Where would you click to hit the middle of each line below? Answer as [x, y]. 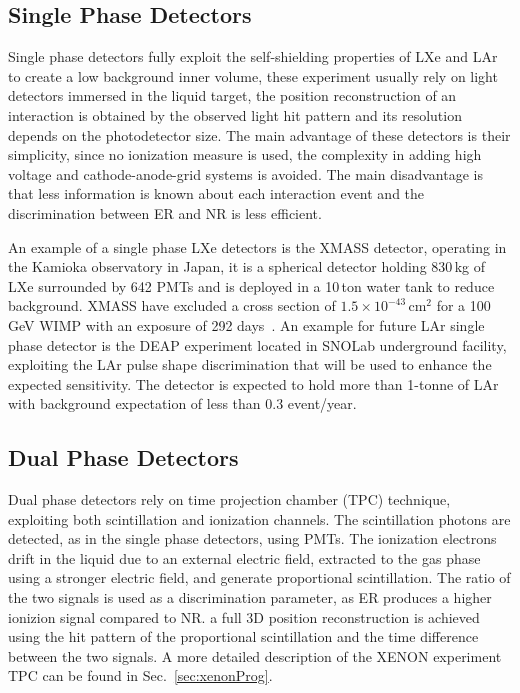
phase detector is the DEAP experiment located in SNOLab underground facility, [257, 344]
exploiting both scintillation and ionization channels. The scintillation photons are [259, 518]
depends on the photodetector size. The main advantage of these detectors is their [259, 134]
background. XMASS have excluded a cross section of [172, 305]
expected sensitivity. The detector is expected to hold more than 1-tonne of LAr [253, 383]
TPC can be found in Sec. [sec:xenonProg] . [140, 675]
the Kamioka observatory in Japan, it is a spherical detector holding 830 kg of [246, 266]
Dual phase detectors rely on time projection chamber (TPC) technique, [229, 499]
